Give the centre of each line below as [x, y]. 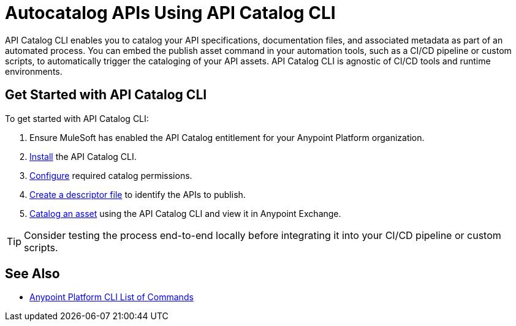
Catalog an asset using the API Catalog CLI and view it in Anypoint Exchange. [185, 213]
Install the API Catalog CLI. [83, 156]
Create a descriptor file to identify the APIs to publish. [138, 194]
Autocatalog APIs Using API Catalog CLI [170, 13]
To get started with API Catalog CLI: [77, 118]
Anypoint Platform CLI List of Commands [112, 297]
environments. [34, 71]
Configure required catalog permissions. [111, 175]
